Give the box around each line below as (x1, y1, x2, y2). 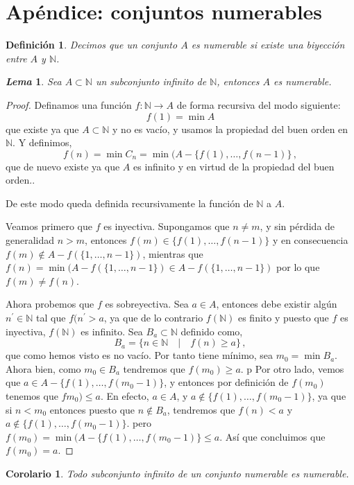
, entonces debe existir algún (216, 297, 337, 311)
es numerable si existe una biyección (191, 37, 345, 52)
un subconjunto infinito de (95, 74, 207, 89)
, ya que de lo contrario (103, 310, 203, 325)
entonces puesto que (49, 402, 135, 416)
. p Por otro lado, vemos (240, 361, 344, 376)
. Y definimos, (12, 135, 72, 150)
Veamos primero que (6, 219, 92, 233)
